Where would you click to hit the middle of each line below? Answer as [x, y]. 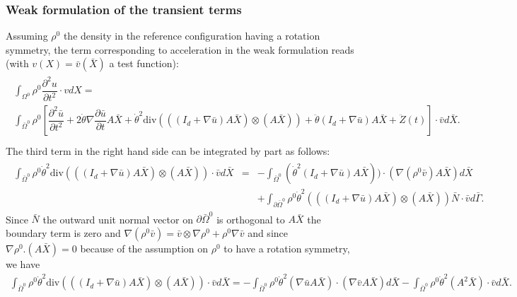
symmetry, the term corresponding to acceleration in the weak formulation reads [180, 49]
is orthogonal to [251, 219]
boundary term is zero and [63, 232]
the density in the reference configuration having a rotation [192, 36]
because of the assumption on [144, 248]
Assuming [27, 36]
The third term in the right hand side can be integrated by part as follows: [168, 151]
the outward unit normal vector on [118, 219]
